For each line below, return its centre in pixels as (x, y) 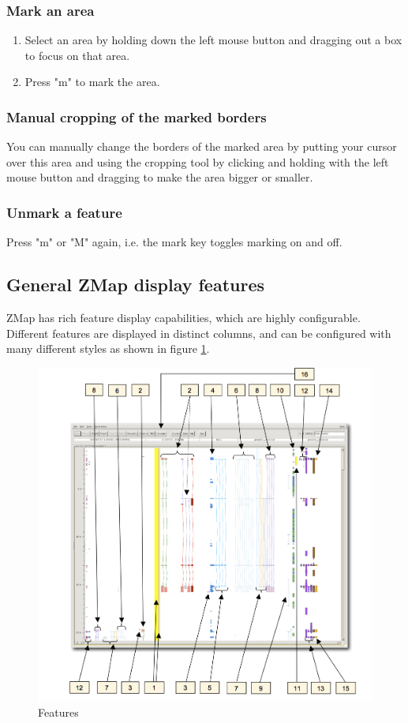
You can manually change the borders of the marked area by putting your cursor (202, 146)
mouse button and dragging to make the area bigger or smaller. (160, 177)
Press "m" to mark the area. (92, 82)
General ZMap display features (136, 285)
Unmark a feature (64, 212)
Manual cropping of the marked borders (137, 116)
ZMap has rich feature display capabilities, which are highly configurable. (183, 318)
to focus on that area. (77, 55)
